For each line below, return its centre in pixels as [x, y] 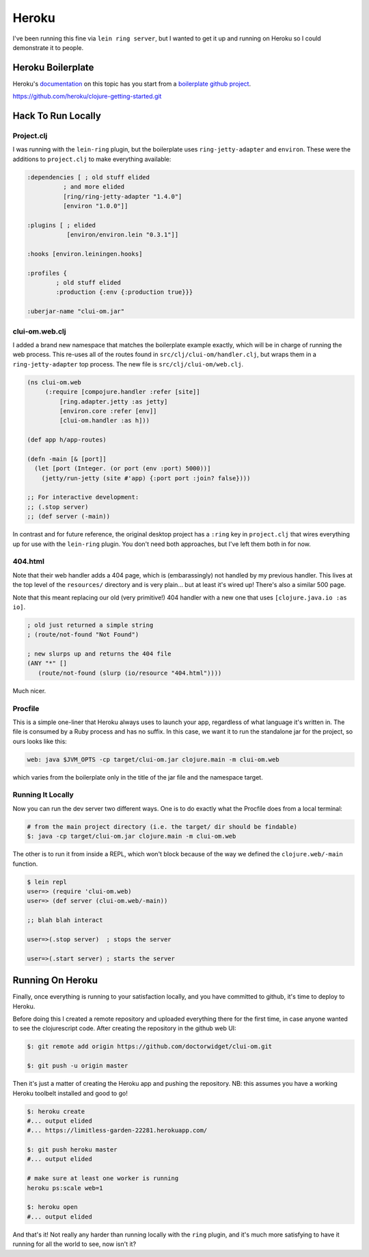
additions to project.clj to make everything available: [92, 159]
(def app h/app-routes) [67, 440]
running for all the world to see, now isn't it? [74, 1244]
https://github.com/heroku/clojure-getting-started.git [87, 97]
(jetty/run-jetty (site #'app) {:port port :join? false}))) [146, 478]
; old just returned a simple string [90, 625]
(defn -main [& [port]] [67, 459]
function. [25, 864]
